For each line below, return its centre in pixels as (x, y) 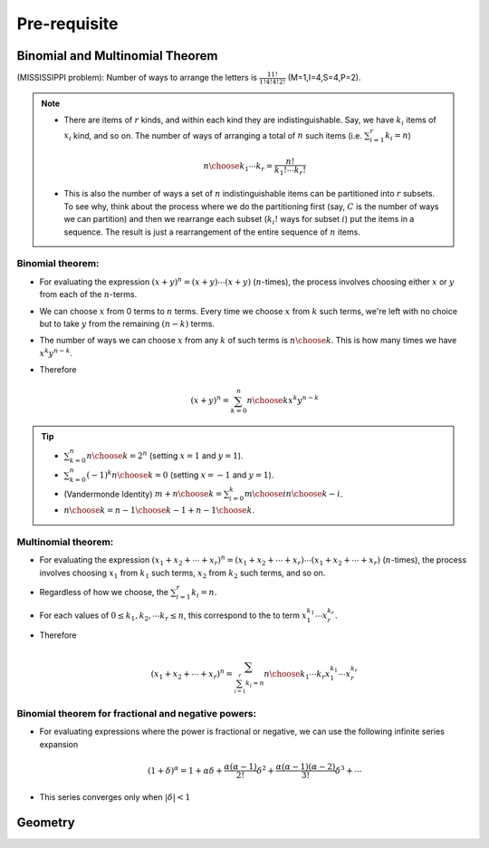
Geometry (46, 823)
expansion (59, 744)
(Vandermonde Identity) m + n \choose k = (143, 494)
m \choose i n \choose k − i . (294, 494)
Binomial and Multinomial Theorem (117, 56)
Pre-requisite (67, 24)
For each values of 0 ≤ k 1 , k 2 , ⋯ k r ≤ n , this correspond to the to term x (173, 616)
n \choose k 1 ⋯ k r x (297, 675)
